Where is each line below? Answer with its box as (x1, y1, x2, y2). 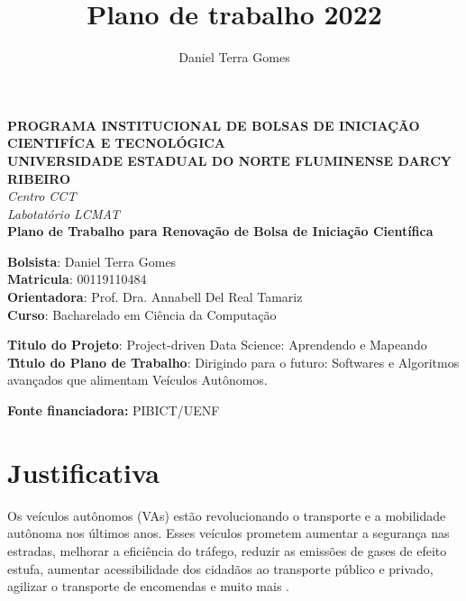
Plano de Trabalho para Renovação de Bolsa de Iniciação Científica (7, 222, 434, 241)
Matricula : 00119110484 (7, 269, 147, 288)
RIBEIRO (7, 168, 71, 187)
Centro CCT (7, 187, 77, 205)
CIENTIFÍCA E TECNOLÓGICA (7, 133, 226, 152)
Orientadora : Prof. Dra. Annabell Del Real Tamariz (7, 287, 303, 306)
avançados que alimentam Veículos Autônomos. (7, 370, 268, 389)
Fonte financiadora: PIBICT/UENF (7, 401, 220, 420)
